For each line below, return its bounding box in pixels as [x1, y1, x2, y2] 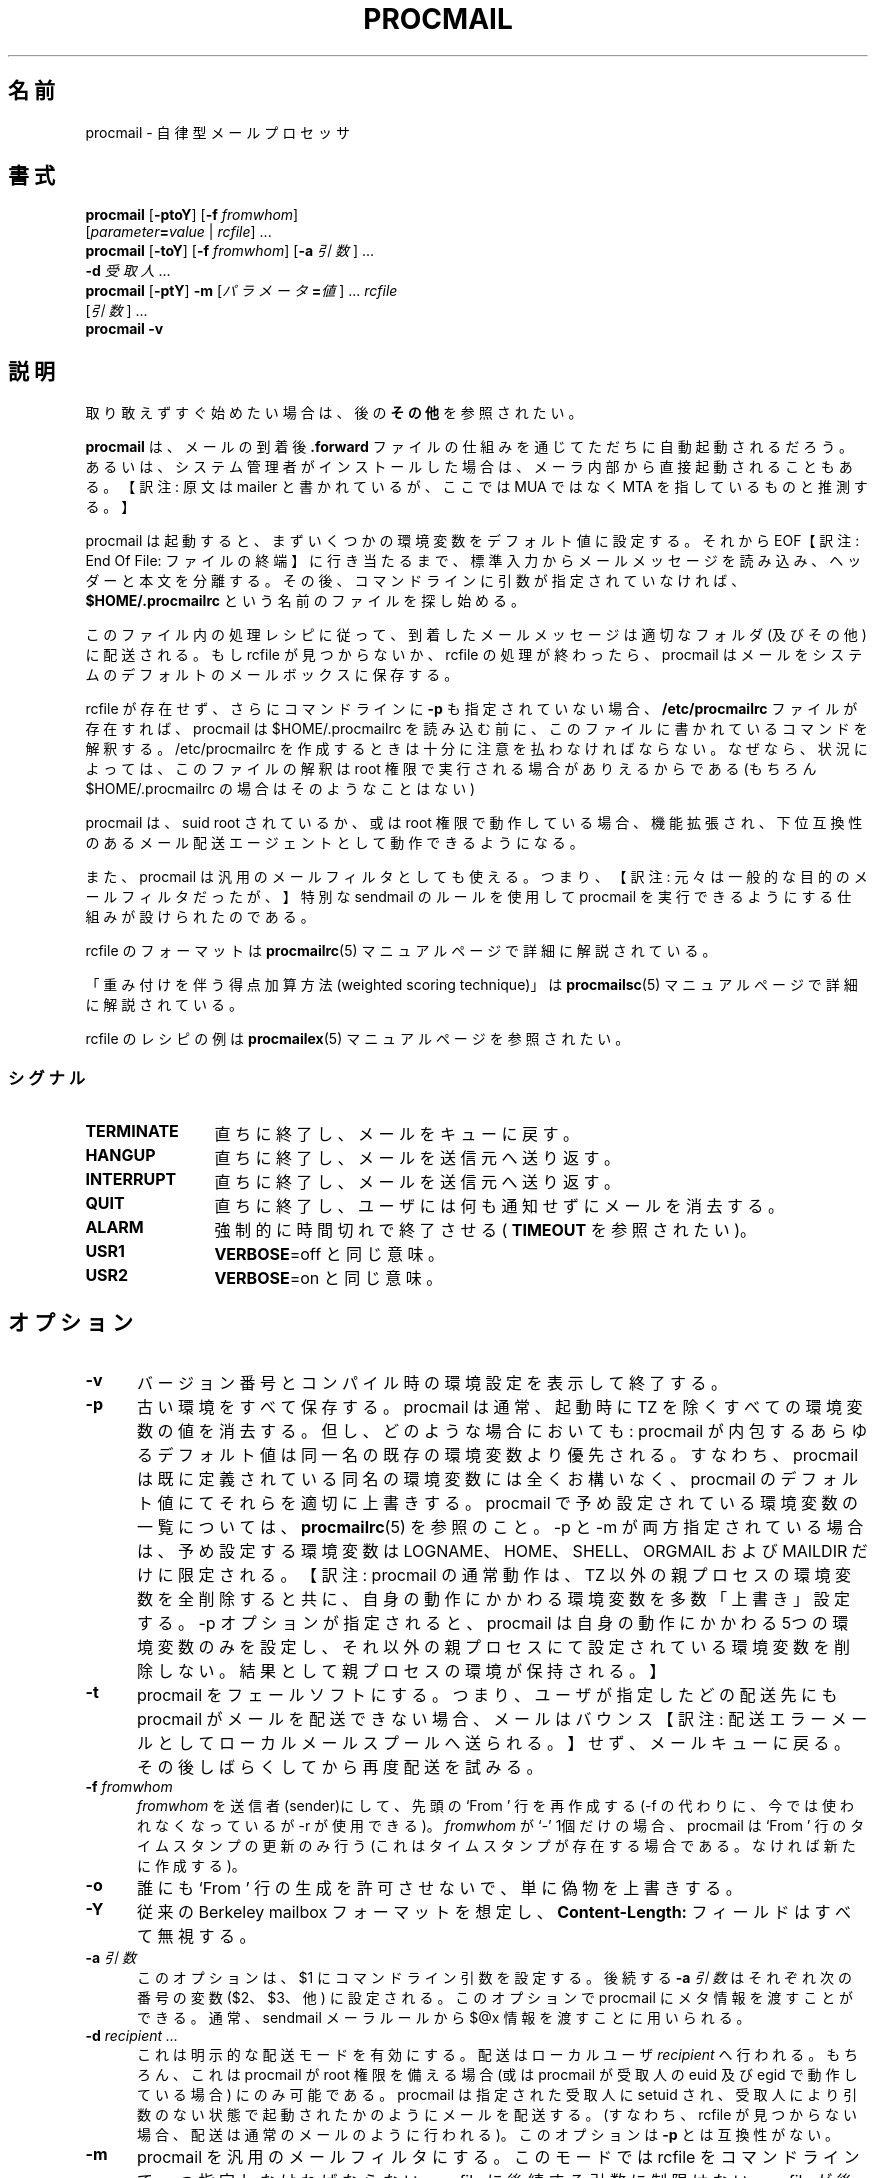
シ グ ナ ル [8, 1067, 86, 1088]
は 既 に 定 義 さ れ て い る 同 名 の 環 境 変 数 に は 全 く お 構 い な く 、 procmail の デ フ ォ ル [136, 1468, 859, 1489]
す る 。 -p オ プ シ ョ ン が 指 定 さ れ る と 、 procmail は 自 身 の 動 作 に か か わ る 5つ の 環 [136, 1612, 849, 1633]
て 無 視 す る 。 [136, 1925, 256, 1946]
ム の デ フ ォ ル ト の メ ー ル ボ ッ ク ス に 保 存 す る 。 [85, 666, 459, 684]
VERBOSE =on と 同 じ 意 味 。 [214, 1268, 443, 1289]
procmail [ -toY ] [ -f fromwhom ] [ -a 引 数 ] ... [85, 242, 375, 260]
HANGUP [85, 1145, 156, 1166]
